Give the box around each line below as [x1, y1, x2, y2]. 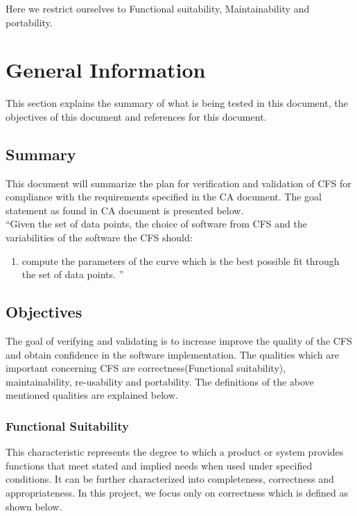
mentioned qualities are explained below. [6, 388, 178, 402]
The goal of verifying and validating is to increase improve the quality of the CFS [6, 334, 352, 348]
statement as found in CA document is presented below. [6, 203, 244, 217]
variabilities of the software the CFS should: [6, 230, 193, 245]
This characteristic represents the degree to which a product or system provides [6, 445, 344, 459]
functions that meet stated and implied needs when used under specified [6, 458, 313, 472]
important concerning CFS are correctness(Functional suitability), [6, 361, 286, 375]
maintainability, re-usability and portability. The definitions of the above [6, 374, 314, 388]
